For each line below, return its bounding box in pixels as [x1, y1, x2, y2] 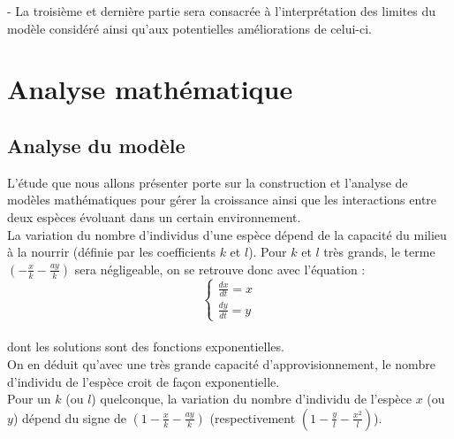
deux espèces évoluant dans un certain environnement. [7, 207, 301, 226]
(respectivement [209, 408, 296, 427]
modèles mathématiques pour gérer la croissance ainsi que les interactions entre [7, 190, 437, 209]
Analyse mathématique [7, 71, 293, 107]
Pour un [7, 389, 51, 408]
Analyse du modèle [7, 131, 185, 158]
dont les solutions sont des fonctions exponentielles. [7, 337, 284, 356]
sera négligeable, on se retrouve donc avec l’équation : [74, 259, 366, 278]
